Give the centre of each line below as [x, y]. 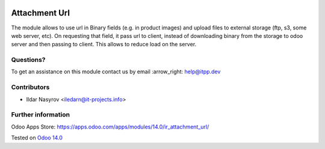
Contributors [30, 87]
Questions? [28, 60]
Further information [41, 115]
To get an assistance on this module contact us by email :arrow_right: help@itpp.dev [116, 71]
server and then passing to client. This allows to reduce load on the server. [104, 44]
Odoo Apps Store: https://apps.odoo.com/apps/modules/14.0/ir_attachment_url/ [110, 127]
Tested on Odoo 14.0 [37, 138]
